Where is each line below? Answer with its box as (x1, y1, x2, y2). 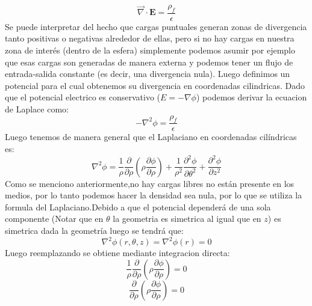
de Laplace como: (5, 102, 69, 115)
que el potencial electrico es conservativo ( (5, 91, 161, 103)
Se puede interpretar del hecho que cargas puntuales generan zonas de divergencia (5, 20, 307, 32)
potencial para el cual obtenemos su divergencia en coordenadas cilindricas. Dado (5, 79, 305, 91)
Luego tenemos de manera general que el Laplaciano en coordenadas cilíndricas (5, 130, 297, 143)
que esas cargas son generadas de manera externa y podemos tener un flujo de (5, 55, 293, 68)
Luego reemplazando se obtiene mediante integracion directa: (5, 246, 230, 259)
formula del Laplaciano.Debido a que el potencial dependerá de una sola (5, 200, 271, 213)
